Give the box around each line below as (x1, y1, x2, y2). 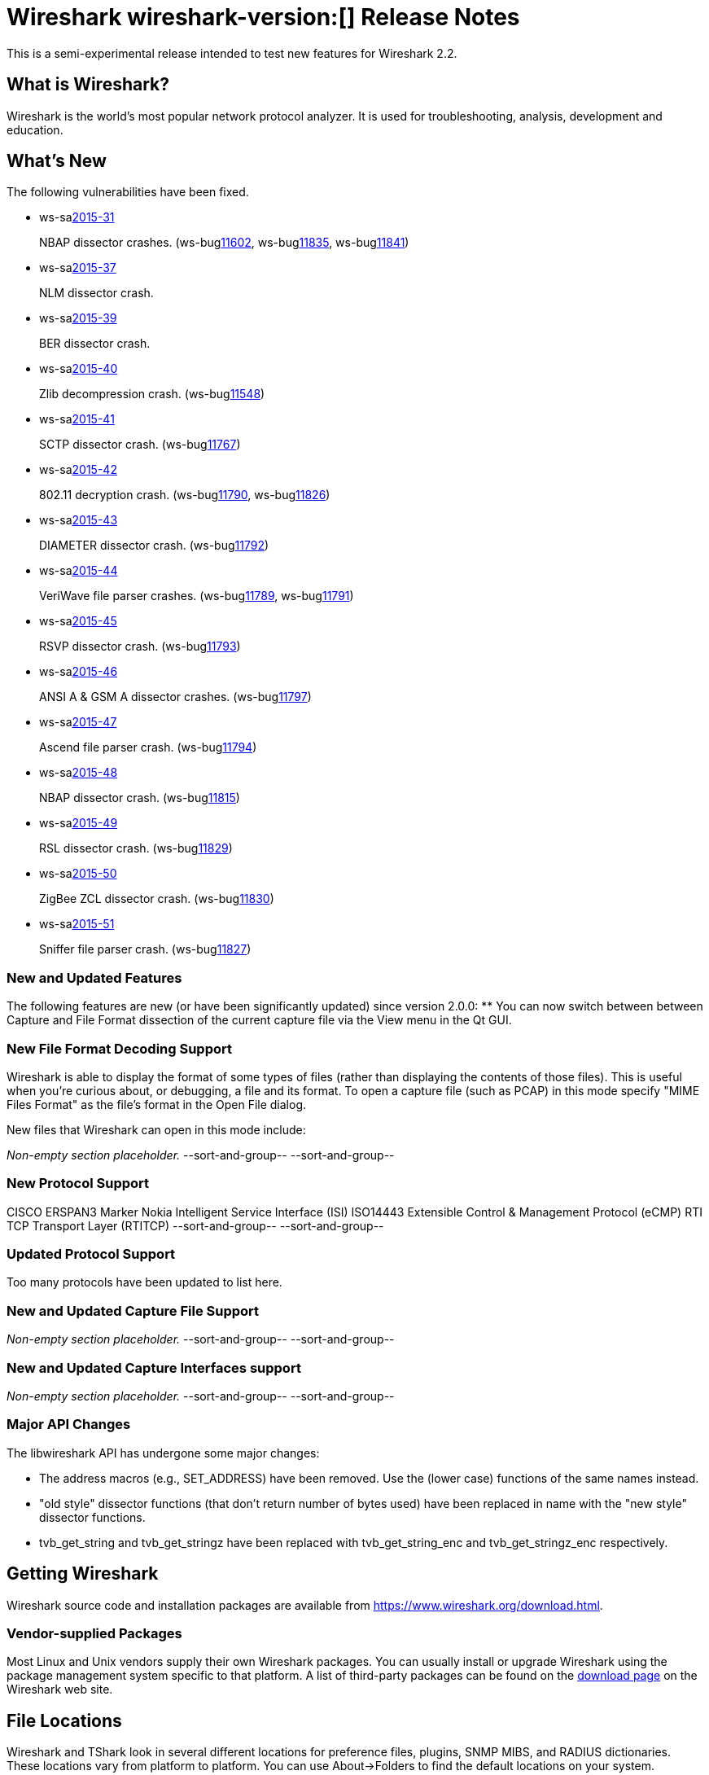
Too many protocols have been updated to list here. (7, 1275, 282, 1290)
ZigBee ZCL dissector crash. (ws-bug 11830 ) (39, 892, 274, 906)
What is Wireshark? (7, 74, 170, 95)
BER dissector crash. (39, 336, 151, 351)
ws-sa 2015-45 (39, 614, 117, 629)
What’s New (7, 151, 107, 172)
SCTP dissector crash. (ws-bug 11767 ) (39, 437, 241, 452)
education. (7, 122, 63, 137)
